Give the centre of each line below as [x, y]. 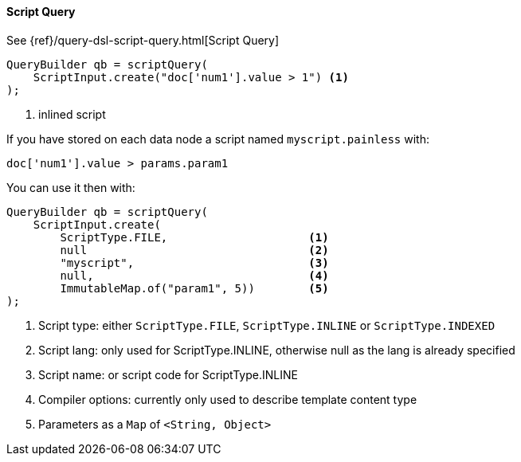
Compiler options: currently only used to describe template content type [228, 399]
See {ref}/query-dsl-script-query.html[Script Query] [143, 40]
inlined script [72, 114]
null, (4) [194, 275]
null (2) [194, 250]
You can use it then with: [71, 187]
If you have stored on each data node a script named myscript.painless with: [218, 139]
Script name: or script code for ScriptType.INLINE [168, 374]
